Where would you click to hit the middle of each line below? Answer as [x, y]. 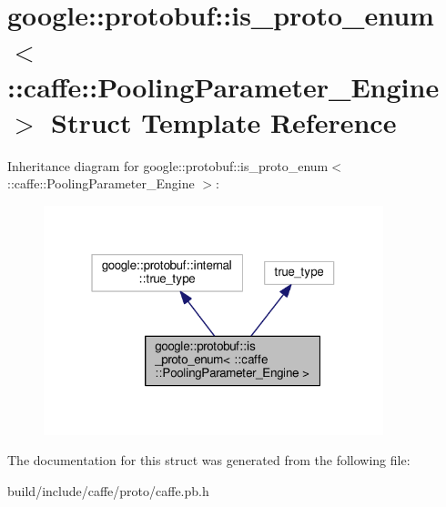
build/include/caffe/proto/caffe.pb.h [108, 490]
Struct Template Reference [224, 122]
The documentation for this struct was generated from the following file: [209, 460]
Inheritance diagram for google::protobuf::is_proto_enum [168, 165]
